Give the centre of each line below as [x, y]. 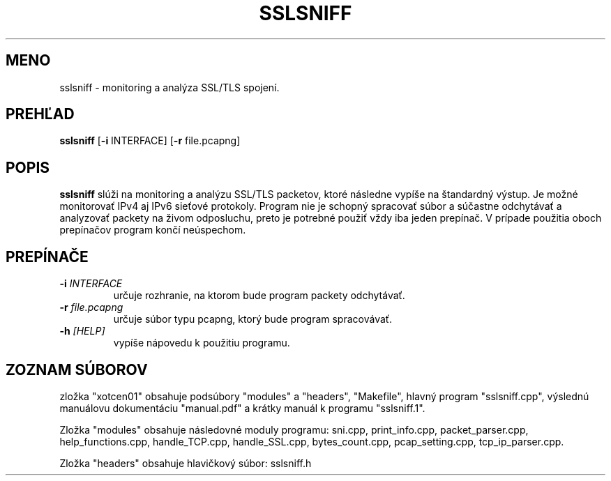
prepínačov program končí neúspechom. [153, 230]
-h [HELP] [82, 331]
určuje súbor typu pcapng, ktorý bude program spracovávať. [253, 319]
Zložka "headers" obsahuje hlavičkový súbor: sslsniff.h [186, 463]
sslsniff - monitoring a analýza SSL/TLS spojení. [169, 87]
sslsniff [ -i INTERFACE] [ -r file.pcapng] [150, 141]
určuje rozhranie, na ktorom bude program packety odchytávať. [259, 296]
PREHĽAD [40, 114]
